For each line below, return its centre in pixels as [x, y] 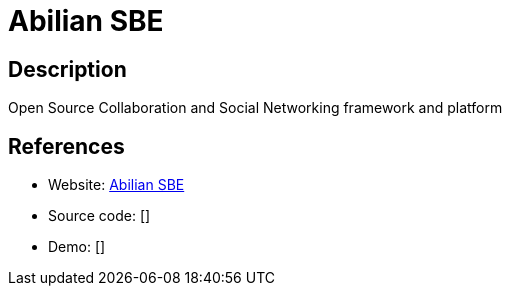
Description [67, 69]
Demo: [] [77, 247]
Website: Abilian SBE [116, 185]
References [66, 146]
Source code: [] [99, 216]
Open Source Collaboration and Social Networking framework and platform [255, 108]
